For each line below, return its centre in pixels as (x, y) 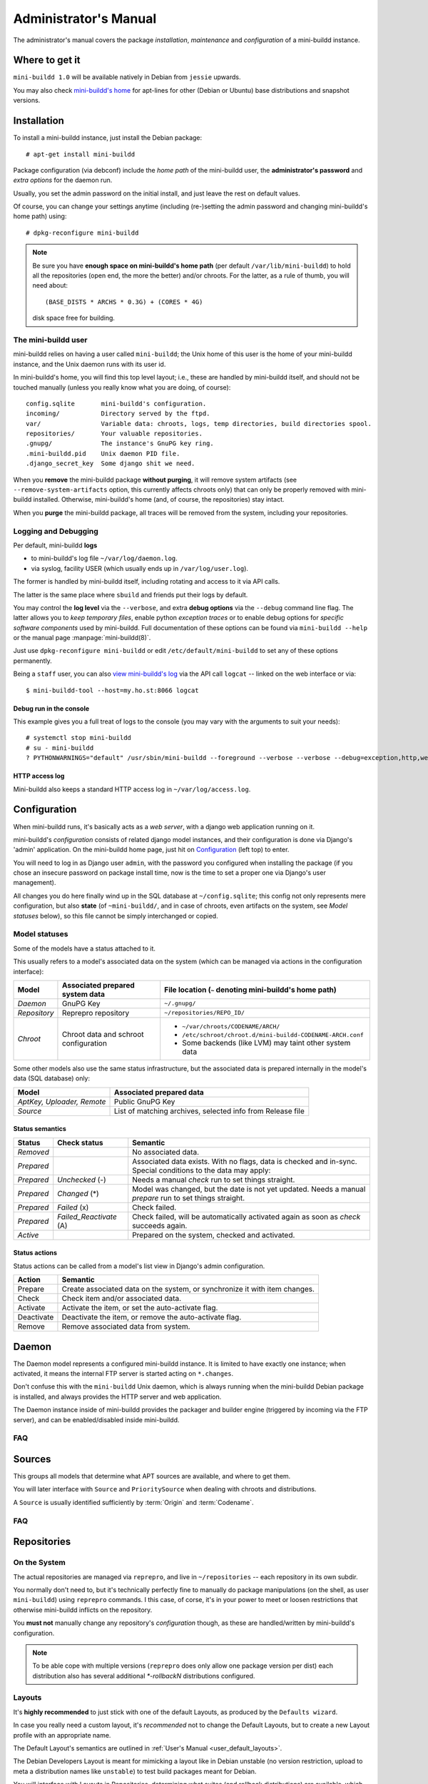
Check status (80, 1142)
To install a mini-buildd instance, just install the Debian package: (108, 138)
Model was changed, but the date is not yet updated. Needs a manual (249, 1189)
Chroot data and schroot (103, 1034)
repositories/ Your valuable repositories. (114, 434)
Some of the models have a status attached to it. (85, 948)
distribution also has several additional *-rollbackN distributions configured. (144, 1676)
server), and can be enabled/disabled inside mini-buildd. (96, 1419)
